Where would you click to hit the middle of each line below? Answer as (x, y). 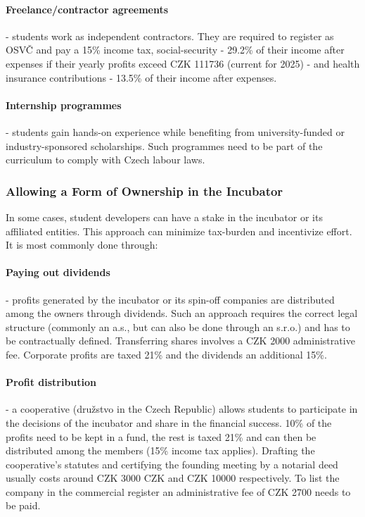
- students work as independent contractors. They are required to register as (170, 36)
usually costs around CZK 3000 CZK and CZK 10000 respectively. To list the (173, 478)
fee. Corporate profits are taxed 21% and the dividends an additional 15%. (166, 354)
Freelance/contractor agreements (87, 9)
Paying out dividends (58, 272)
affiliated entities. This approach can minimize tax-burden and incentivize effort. (179, 231)
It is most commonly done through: (82, 245)
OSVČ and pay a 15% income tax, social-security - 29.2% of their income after (175, 50)
